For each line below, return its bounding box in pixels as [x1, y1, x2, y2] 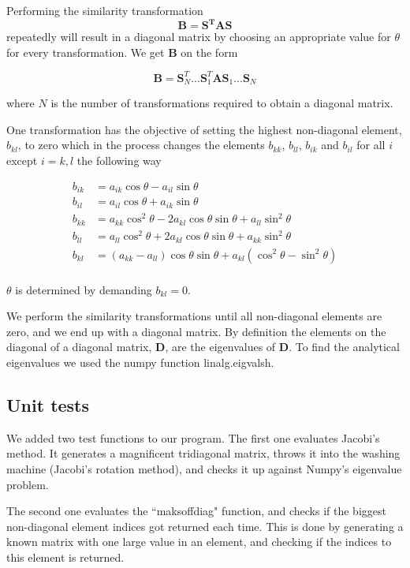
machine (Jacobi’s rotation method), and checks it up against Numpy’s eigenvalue [6, 460, 402, 476]
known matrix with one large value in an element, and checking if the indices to [6, 533, 392, 550]
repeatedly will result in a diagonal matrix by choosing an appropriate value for [6, 28, 391, 45]
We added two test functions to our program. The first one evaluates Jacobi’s [6, 429, 380, 446]
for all [356, 136, 386, 153]
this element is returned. [6, 548, 125, 565]
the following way [76, 152, 162, 169]
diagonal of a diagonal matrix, [6, 338, 152, 355]
